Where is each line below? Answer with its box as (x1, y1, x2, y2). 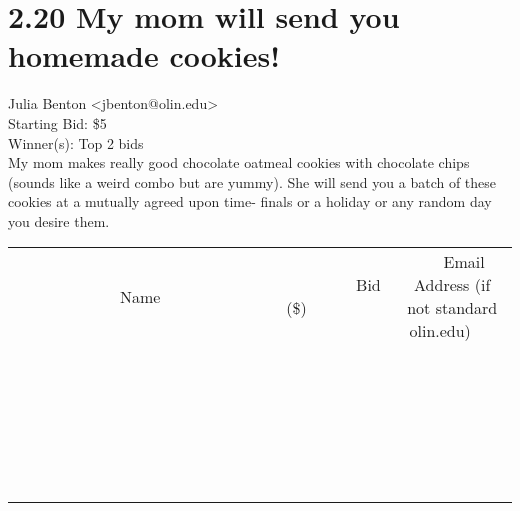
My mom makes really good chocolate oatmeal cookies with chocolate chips (8, 152, 470, 173)
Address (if (414, 273, 491, 297)
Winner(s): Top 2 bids (8, 132, 144, 153)
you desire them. (8, 210, 110, 231)
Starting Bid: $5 (8, 112, 107, 133)
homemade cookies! (8, 35, 281, 76)
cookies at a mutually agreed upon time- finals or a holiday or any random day (8, 191, 492, 212)
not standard (407, 296, 498, 320)
